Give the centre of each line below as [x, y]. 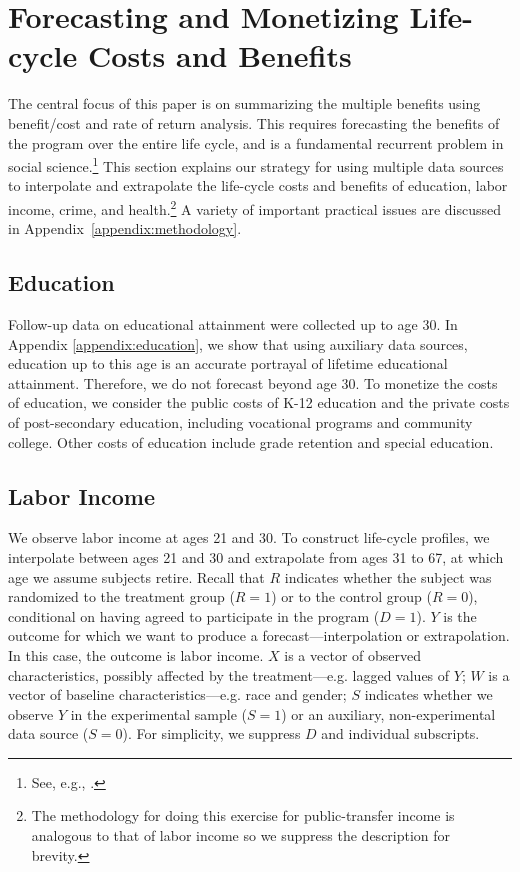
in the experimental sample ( [158, 713]
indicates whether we [428, 694]
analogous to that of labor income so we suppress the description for [241, 835]
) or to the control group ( [351, 596]
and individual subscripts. [400, 733]
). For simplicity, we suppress [211, 733]
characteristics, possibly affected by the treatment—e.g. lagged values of [229, 674]
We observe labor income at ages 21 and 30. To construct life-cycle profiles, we [249, 537]
